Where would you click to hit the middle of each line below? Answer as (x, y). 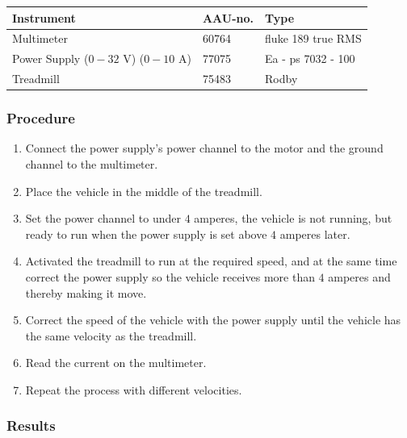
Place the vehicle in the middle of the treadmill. (144, 191)
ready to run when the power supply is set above (146, 234)
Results (31, 425)
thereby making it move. (86, 292)
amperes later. (315, 234)
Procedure (41, 118)
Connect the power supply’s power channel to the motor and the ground (204, 148)
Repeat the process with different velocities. (134, 389)
